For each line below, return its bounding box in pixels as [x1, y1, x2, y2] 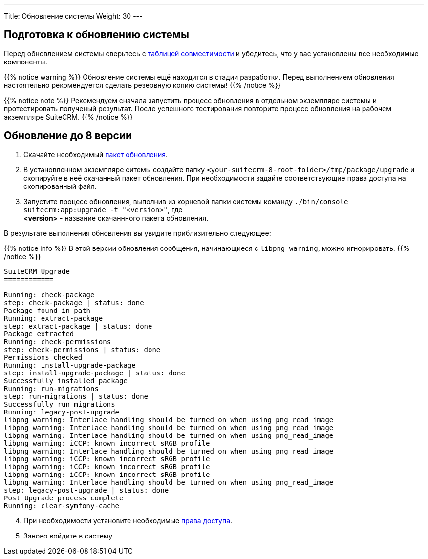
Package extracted [4, 330, 74, 338]
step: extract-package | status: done [4, 322, 152, 330]
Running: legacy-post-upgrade [4, 408, 120, 416]
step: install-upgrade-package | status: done [4, 369, 185, 377]
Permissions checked [4, 353, 83, 361]
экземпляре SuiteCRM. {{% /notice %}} [4, 112, 133, 121]
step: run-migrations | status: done [4, 392, 149, 400]
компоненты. [4, 57, 47, 66]
